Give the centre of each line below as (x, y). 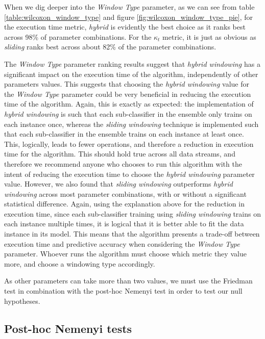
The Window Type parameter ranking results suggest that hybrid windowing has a (132, 63)
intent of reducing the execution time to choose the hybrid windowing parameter (129, 174)
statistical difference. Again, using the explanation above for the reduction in (124, 204)
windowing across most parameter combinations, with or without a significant (125, 193)
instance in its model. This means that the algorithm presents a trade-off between (132, 234)
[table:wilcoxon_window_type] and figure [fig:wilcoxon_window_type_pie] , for (129, 17)
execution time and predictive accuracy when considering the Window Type (122, 243)
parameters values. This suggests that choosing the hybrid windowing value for (127, 84)
